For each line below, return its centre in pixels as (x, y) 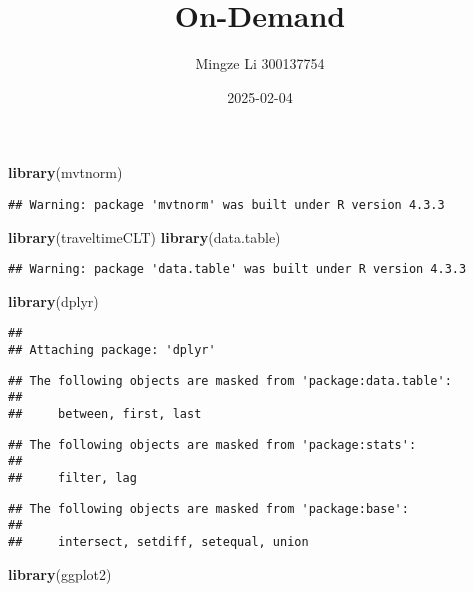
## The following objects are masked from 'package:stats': (212, 444)
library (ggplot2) (60, 573)
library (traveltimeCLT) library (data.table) (144, 236)
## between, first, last (105, 414)
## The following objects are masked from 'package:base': (208, 508)
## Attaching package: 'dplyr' (112, 350)
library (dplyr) (53, 300)
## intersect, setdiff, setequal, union (158, 541)
